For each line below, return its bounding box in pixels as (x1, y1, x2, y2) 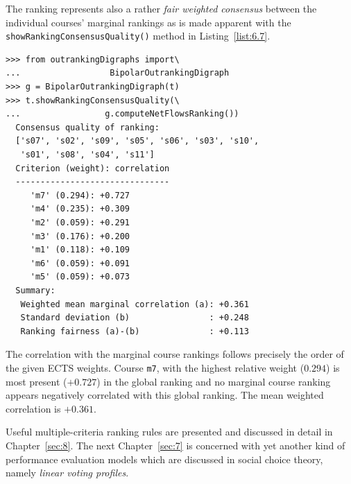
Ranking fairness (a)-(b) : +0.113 (20, 326, 249, 336)
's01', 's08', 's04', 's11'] (20, 150, 155, 159)
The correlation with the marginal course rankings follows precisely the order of (6, 347, 344, 361)
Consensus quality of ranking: (15, 122, 160, 132)
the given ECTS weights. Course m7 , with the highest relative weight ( (6, 360, 305, 374)
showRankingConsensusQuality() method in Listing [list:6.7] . (6, 28, 271, 43)
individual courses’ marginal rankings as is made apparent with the (6, 15, 291, 29)
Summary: (15, 285, 55, 295)
